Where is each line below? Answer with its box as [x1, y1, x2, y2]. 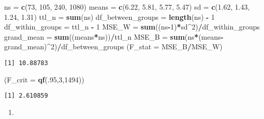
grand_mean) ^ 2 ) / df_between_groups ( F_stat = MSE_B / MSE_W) [4, 41, 223, 52]
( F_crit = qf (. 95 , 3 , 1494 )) [4, 74, 84, 84]
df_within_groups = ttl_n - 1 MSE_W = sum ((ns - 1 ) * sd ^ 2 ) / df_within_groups [4, 21, 260, 32]
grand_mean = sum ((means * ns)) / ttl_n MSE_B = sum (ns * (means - [4, 31, 224, 42]
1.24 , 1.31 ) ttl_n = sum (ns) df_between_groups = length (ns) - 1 [4, 11, 215, 22]
